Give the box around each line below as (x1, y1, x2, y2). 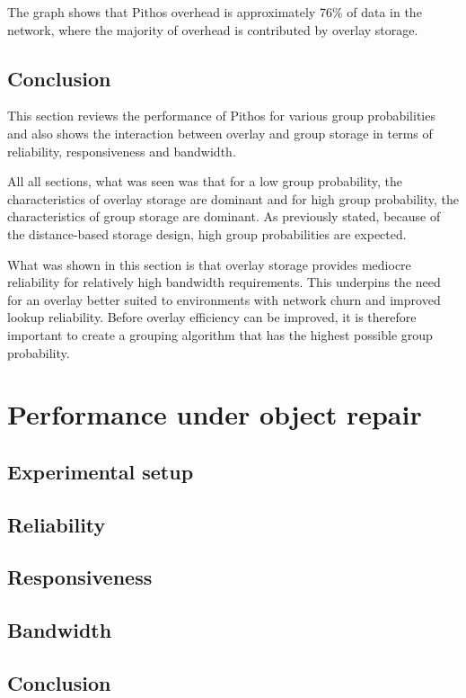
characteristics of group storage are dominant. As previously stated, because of (7, 207, 441, 226)
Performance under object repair (7, 396, 422, 433)
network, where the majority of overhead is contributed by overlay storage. (7, 20, 418, 39)
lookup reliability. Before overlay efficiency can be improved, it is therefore (7, 308, 417, 327)
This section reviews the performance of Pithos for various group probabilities (7, 106, 435, 125)
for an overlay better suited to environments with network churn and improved (7, 290, 441, 309)
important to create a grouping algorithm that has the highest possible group (7, 325, 433, 344)
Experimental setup (7, 457, 194, 485)
